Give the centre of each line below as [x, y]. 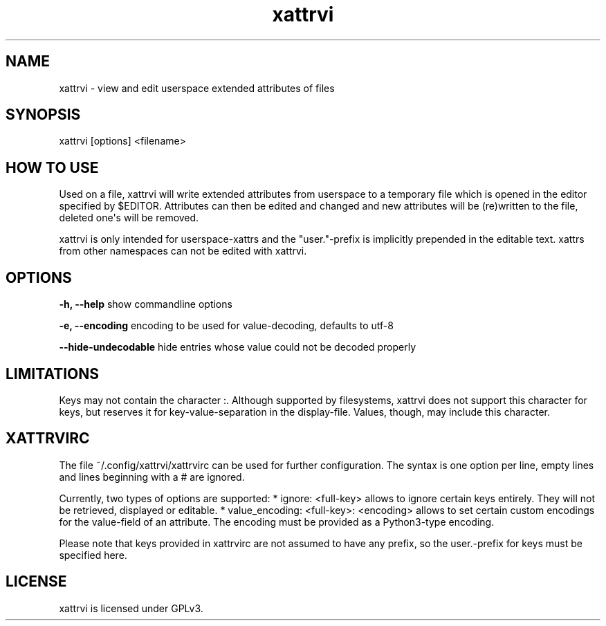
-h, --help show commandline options [146, 304]
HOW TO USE [52, 167]
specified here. [93, 555]
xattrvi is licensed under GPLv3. [131, 608]
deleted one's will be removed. [129, 218]
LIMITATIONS [53, 374]
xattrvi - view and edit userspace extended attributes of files [197, 88]
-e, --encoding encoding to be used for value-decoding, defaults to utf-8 [226, 326]
